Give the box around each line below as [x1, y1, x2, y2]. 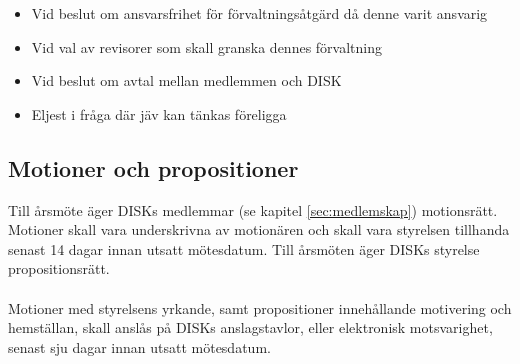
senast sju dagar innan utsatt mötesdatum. [8, 336, 271, 357]
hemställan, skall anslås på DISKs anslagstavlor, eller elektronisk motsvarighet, [8, 317, 493, 338]
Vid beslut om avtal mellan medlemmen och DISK [31, 70, 342, 91]
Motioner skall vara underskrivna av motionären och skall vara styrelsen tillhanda [8, 219, 510, 240]
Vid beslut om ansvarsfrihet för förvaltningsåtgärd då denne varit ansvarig [31, 3, 488, 23]
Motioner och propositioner [8, 152, 299, 183]
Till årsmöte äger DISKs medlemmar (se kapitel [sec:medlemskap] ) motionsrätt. [8, 199, 498, 220]
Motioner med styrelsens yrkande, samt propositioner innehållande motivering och [8, 297, 512, 318]
